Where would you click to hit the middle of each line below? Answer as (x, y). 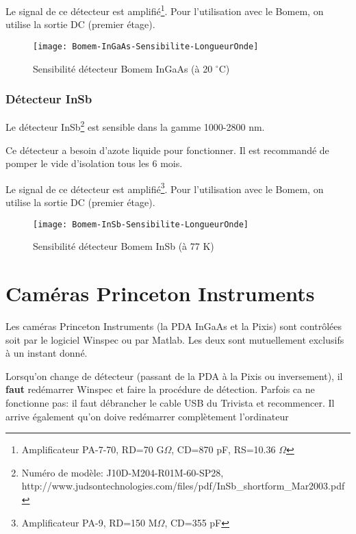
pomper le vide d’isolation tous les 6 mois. (94, 163)
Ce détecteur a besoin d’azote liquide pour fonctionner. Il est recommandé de (167, 150)
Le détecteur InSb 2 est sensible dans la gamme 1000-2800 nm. (135, 126)
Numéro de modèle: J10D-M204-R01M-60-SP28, (123, 472)
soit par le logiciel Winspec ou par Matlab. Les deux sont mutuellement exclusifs (175, 339)
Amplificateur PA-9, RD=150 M (89, 522)
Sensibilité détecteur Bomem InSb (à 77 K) (124, 246)
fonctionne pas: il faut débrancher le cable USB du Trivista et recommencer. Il (170, 402)
